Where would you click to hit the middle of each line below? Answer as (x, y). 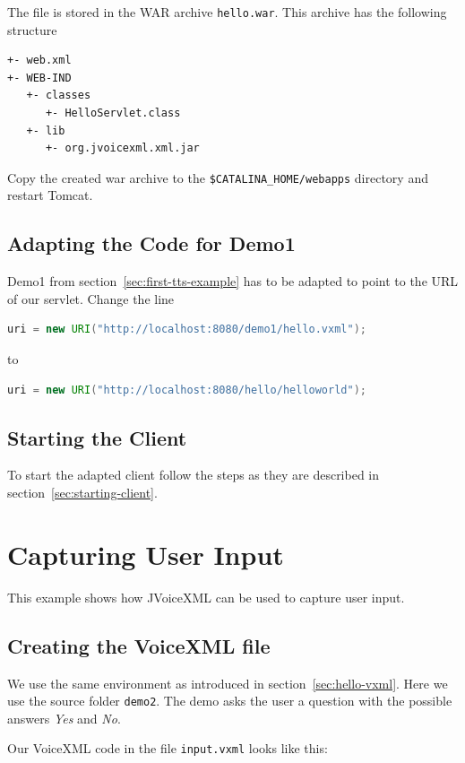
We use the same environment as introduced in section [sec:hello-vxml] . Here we (228, 683)
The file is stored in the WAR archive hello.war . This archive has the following (227, 12)
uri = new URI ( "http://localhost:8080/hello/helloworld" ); (187, 390)
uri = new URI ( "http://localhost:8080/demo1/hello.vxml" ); (187, 329)
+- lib (46, 130)
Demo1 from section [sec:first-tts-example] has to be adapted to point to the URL (233, 281)
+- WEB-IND (39, 78)
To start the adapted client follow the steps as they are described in (194, 475)
